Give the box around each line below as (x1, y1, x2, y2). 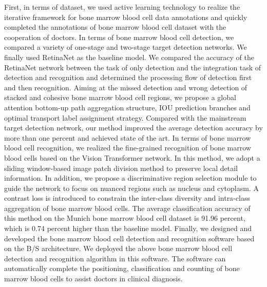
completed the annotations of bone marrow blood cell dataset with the (4, 22, 226, 32)
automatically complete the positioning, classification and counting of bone (4, 263, 240, 274)
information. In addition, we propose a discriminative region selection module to (4, 173, 257, 183)
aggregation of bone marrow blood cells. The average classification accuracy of (4, 202, 251, 213)
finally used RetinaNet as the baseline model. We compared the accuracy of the (4, 51, 254, 62)
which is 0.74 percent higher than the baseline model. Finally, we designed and (4, 223, 252, 234)
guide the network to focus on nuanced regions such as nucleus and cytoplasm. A (4, 182, 259, 193)
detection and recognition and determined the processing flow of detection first (4, 72, 252, 83)
